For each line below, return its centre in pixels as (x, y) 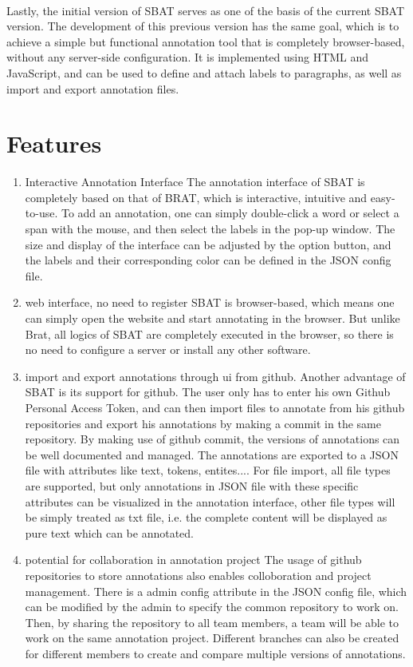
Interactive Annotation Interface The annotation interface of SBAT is (195, 182)
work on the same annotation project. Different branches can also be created (212, 638)
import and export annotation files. (93, 88)
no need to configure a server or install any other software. (168, 349)
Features (54, 143)
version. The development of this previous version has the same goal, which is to (203, 26)
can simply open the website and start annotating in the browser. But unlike (212, 318)
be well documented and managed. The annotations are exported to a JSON (212, 454)
